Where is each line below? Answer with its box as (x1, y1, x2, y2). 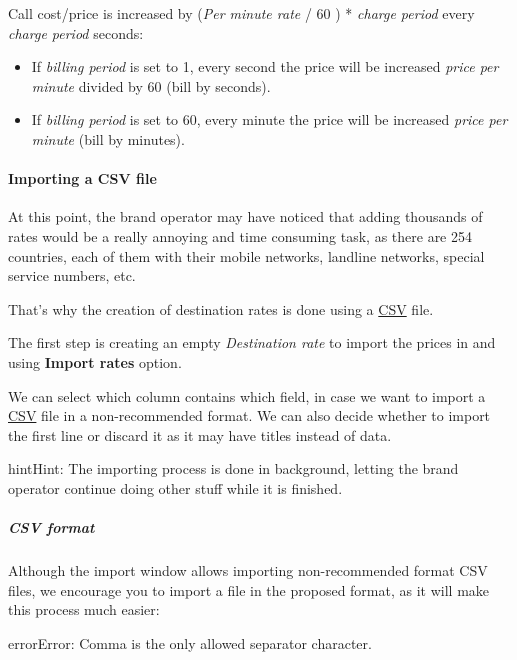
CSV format (8, 517, 95, 538)
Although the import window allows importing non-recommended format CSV (8, 560, 488, 581)
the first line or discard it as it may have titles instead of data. (8, 424, 392, 445)
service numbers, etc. (8, 265, 136, 286)
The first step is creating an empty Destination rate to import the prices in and (8, 332, 496, 353)
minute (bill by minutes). (31, 128, 185, 149)
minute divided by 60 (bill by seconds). (31, 75, 271, 96)
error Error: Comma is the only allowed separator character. (8, 632, 372, 653)
